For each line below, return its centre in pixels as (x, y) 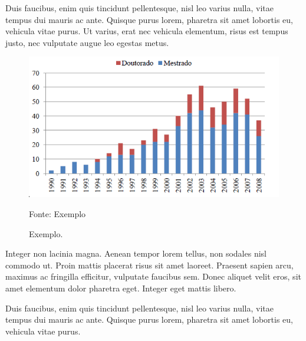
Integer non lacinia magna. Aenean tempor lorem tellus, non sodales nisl (136, 253)
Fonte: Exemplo (57, 214)
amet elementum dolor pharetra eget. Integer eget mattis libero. (121, 288)
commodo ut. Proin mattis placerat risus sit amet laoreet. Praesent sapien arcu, (149, 265)
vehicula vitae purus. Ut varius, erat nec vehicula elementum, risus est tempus (147, 31)
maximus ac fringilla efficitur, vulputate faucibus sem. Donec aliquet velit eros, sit (153, 276)
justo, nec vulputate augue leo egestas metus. (87, 42)
